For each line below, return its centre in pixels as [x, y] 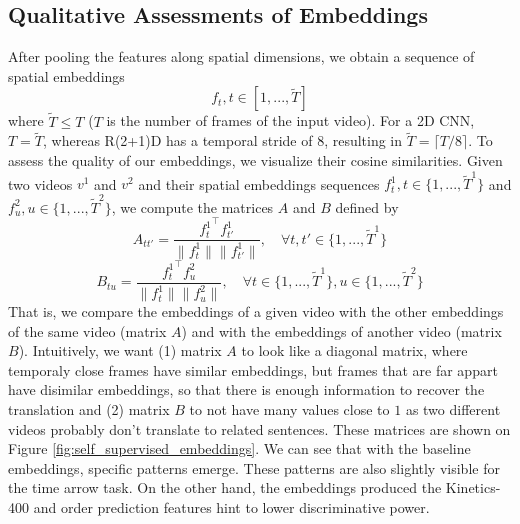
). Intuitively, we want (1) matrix [120, 350]
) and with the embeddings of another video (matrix [341, 330]
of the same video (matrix [87, 330]
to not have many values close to [289, 409]
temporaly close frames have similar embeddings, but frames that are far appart [253, 369]
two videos [40, 183]
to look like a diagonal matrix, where [354, 350]
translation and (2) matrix [89, 409]
